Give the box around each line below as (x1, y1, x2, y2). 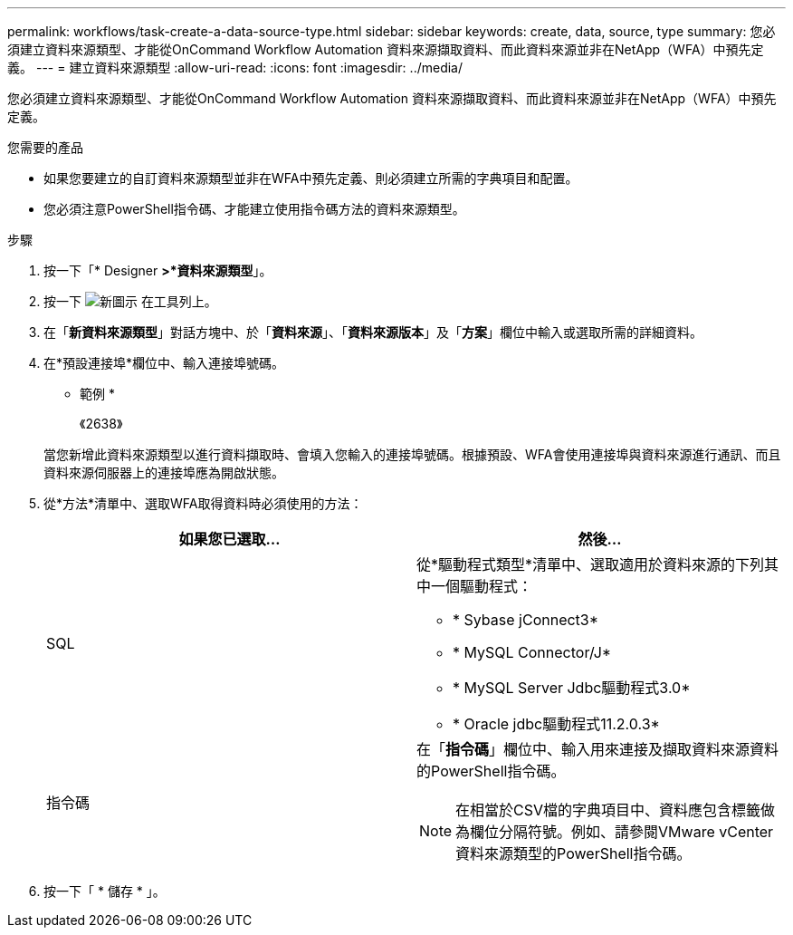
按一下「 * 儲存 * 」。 (43, 883, 166, 899)
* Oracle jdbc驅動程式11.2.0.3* (453, 715, 660, 733)
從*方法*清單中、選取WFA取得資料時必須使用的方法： (43, 496, 363, 511)
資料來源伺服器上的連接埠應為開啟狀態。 (43, 465, 284, 480)
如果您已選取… (178, 530, 281, 548)
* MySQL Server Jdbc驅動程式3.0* (453, 679, 691, 697)
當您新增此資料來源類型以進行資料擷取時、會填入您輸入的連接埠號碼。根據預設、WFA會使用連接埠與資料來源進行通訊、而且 (43, 447, 781, 462)
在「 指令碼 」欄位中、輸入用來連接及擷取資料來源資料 (416, 740, 779, 758)
